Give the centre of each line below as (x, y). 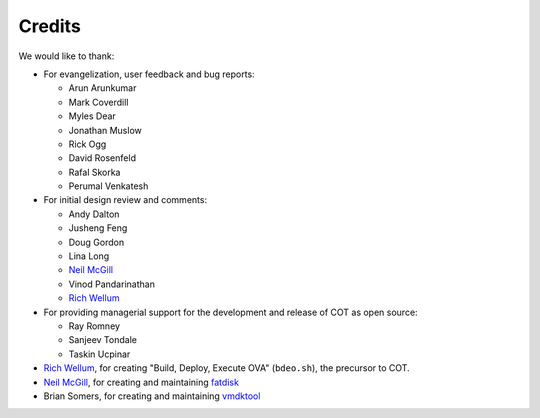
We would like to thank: (66, 56)
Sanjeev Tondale (102, 340)
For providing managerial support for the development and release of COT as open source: (231, 312)
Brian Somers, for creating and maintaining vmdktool (152, 396)
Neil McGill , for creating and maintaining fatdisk (141, 382)
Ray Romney (94, 326)
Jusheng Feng (98, 228)
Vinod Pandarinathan (111, 284)
